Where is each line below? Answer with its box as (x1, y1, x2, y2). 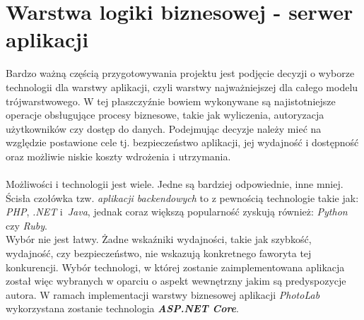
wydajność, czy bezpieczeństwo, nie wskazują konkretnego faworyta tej (6, 246, 312, 261)
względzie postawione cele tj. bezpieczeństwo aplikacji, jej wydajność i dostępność (6, 135, 359, 150)
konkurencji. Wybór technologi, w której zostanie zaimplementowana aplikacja (6, 259, 345, 274)
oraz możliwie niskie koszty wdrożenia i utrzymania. (6, 148, 231, 163)
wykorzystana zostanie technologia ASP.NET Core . (6, 301, 239, 316)
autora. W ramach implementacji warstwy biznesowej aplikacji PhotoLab (6, 287, 320, 302)
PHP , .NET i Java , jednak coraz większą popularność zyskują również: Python (6, 204, 348, 219)
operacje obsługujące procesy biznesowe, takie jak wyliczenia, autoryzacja (6, 107, 324, 122)
